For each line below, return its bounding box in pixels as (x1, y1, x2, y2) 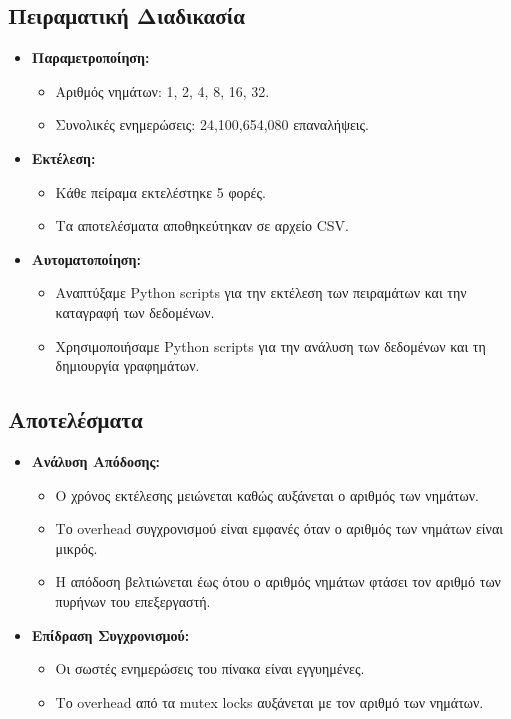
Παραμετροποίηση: (31, 47, 150, 68)
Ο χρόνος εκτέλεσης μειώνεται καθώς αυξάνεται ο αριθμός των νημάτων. (55, 484, 479, 505)
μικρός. (55, 537, 98, 558)
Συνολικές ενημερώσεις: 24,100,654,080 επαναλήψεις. (55, 114, 370, 135)
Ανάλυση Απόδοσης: (31, 450, 160, 471)
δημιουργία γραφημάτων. (55, 355, 200, 376)
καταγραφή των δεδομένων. (55, 301, 215, 322)
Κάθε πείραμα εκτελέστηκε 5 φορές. (55, 181, 266, 202)
